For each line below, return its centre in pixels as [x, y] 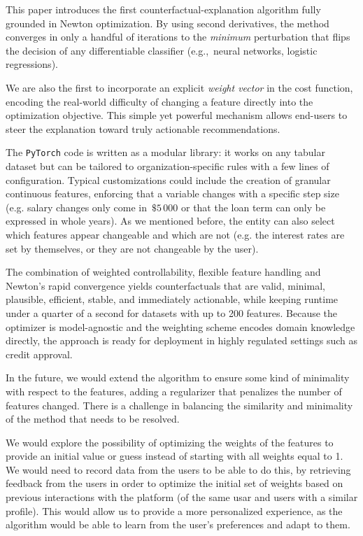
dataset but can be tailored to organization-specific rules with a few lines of [168, 166]
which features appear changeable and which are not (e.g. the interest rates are [175, 234]
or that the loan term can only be [253, 207]
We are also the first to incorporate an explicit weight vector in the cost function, [179, 87]
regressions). [32, 64]
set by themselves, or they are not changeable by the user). [132, 248]
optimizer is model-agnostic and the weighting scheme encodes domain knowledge [180, 326]
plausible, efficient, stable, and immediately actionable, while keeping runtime [172, 299]
